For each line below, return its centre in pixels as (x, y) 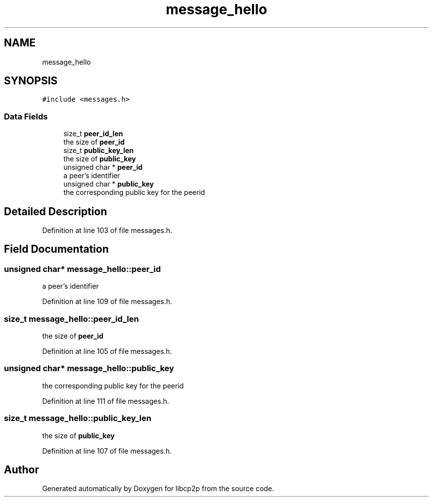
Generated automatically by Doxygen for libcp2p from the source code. (158, 489)
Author (22, 469)
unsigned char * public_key (109, 184)
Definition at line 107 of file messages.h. (107, 451)
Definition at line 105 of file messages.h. (107, 351)
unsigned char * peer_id (103, 167)
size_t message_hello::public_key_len (78, 418)
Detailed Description (56, 211)
